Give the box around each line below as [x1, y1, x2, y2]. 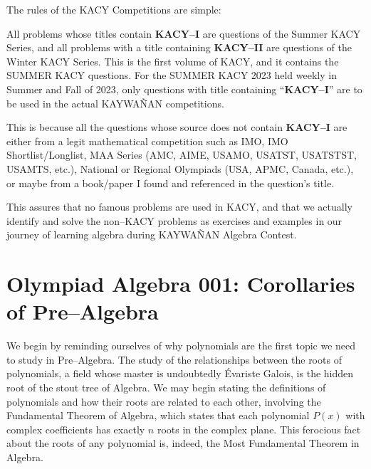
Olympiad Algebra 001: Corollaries [6, 269, 355, 298]
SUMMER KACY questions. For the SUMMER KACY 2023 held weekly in [6, 68, 337, 83]
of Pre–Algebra [6, 297, 159, 326]
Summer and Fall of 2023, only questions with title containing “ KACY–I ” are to [6, 81, 362, 96]
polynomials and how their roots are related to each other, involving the [6, 394, 321, 409]
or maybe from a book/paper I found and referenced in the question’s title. [6, 175, 335, 190]
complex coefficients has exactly [6, 421, 145, 436]
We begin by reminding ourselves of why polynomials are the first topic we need [6, 338, 356, 353]
